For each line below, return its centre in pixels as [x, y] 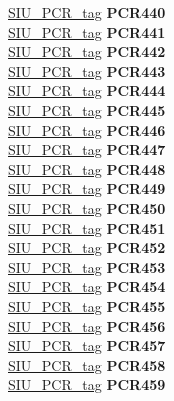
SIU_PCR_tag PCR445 [87, 109]
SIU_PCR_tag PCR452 [87, 247]
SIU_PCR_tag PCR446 [87, 129]
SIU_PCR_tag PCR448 [87, 168]
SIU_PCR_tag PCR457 [87, 345]
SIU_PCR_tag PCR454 [87, 286]
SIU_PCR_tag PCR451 [87, 227]
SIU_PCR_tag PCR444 [87, 90]
